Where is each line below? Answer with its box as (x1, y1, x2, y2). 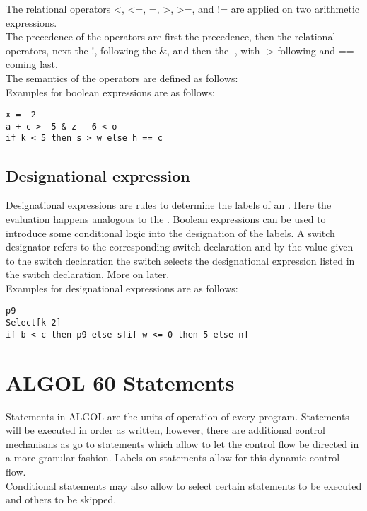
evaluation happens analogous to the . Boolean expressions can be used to (6, 211, 326, 226)
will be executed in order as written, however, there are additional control (6, 423, 325, 437)
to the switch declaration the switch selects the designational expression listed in (6, 253, 355, 268)
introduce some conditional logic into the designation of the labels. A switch (6, 225, 335, 240)
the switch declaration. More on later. (6, 267, 170, 282)
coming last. (6, 57, 58, 71)
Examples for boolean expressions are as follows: (6, 84, 215, 99)
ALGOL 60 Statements (6, 367, 235, 396)
